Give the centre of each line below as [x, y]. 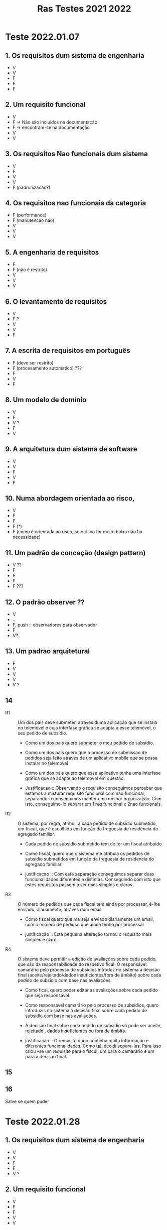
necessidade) [27, 537]
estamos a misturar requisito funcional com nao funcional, [85, 793]
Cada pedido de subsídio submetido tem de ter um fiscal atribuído [93, 843]
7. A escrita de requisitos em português [68, 351]
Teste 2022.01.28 [43, 1121]
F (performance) [29, 215]
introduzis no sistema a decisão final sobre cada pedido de [86, 1010]
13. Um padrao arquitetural [48, 651]
